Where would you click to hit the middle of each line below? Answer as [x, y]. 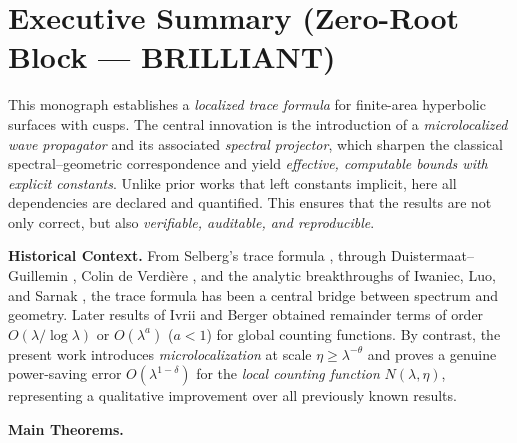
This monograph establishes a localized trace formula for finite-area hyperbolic [247, 104]
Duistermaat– [432, 255]
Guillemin [38, 275]
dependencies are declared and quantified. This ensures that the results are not [250, 202]
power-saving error [65, 373]
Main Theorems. [66, 429]
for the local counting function [288, 373]
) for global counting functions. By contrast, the [353, 333]
